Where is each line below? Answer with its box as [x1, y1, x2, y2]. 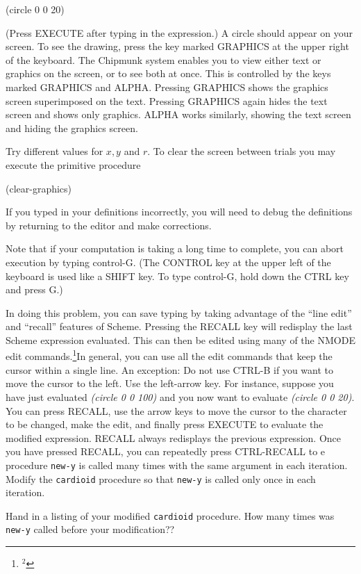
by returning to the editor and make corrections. [6, 218, 212, 232]
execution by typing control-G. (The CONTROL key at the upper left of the [6, 254, 331, 269]
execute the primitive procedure [6, 157, 141, 172]
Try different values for [6, 144, 103, 158]
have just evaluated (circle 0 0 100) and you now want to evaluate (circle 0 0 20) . [6, 389, 355, 404]
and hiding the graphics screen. [6, 120, 138, 135]
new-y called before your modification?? [6, 522, 175, 536]
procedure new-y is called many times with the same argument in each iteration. [6, 457, 348, 472]
